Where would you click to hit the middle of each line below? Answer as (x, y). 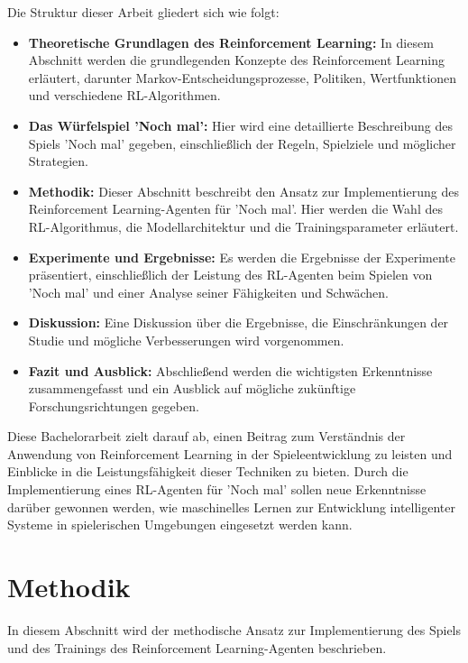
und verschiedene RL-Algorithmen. (124, 95)
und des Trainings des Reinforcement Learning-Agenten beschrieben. (197, 647)
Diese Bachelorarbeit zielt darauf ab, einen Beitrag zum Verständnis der (206, 436)
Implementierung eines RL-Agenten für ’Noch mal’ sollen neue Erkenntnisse (217, 489)
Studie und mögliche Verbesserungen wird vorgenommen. (186, 340)
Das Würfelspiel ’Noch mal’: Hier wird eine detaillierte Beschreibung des (240, 125)
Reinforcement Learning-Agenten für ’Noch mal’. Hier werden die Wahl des (235, 209)
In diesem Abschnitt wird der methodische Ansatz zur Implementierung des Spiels (234, 629)
